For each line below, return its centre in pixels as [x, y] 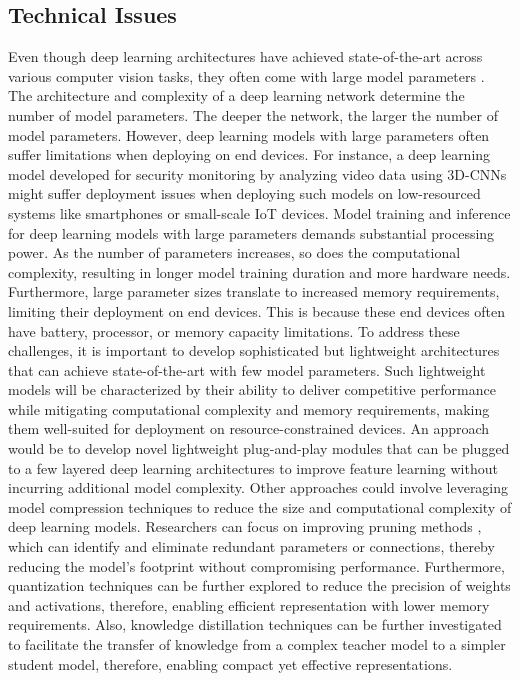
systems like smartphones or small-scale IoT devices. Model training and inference [259, 212]
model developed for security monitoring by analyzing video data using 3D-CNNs [257, 173]
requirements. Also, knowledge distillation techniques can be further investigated [255, 624]
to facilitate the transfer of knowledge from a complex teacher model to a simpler [257, 644]
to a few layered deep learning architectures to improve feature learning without [253, 467]
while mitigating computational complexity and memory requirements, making [249, 408]
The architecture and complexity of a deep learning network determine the [236, 95]
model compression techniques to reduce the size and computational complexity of [260, 506]
